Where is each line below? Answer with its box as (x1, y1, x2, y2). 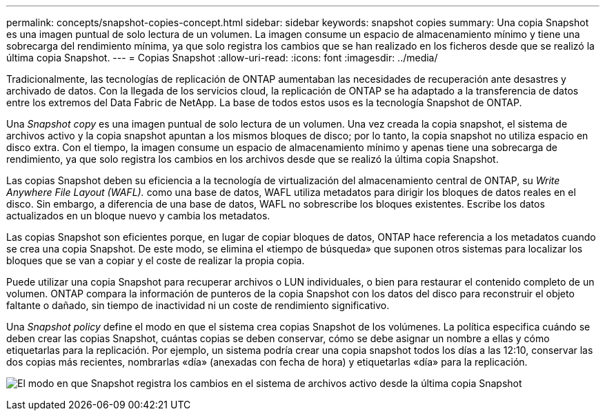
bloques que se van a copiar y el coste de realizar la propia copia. (6, 255, 305, 266)
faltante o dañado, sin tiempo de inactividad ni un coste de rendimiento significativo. (6, 299, 390, 311)
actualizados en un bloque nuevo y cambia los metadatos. (6, 210, 270, 221)
